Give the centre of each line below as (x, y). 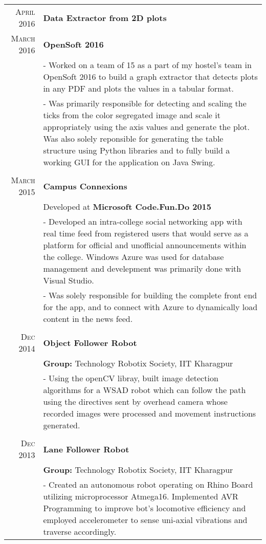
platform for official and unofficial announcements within (145, 245)
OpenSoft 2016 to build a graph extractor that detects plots (150, 77)
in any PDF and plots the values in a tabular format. (138, 88)
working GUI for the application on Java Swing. (129, 162)
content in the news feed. (88, 319)
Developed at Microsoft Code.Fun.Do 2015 (127, 206)
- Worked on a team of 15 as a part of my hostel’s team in (147, 65)
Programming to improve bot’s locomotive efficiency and (145, 508)
